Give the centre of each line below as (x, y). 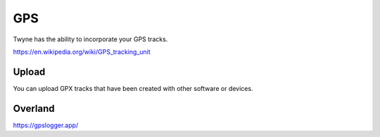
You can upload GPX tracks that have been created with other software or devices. (133, 88)
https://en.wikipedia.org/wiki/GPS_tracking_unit (82, 52)
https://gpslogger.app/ (46, 125)
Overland (34, 108)
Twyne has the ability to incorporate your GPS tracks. (90, 39)
